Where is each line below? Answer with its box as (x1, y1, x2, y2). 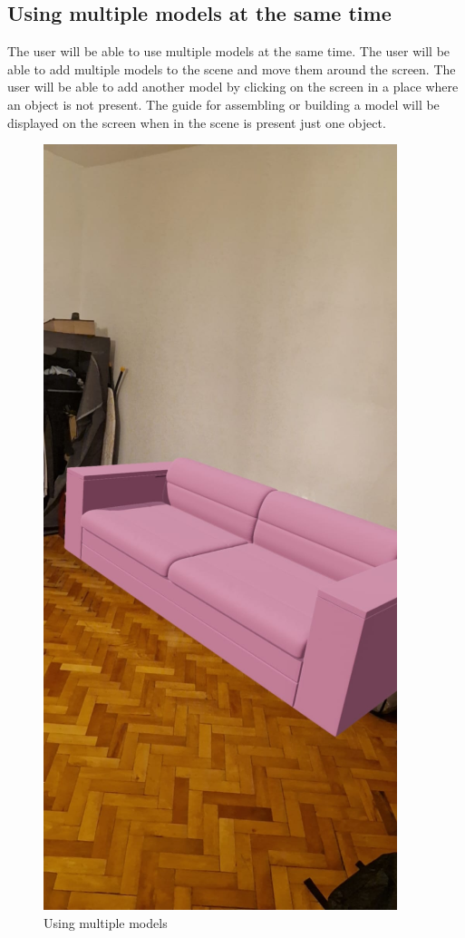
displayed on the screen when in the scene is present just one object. (7, 112, 386, 132)
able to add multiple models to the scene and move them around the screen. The (7, 59, 456, 78)
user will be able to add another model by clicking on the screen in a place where (7, 77, 459, 96)
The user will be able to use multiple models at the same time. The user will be (7, 42, 450, 61)
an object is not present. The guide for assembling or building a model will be (7, 94, 440, 113)
